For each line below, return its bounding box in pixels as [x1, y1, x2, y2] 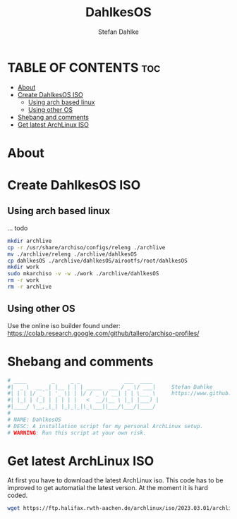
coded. [7, 491, 28, 500]
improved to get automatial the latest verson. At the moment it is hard [7, 484, 208, 492]
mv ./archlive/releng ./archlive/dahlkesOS [7, 251, 138, 258]
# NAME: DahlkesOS [7, 416, 61, 423]
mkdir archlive [7, 237, 52, 244]
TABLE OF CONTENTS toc [7, 59, 161, 75]
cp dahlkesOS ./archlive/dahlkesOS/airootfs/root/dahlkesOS [7, 257, 188, 264]
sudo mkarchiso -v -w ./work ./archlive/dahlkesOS [7, 270, 159, 277]
